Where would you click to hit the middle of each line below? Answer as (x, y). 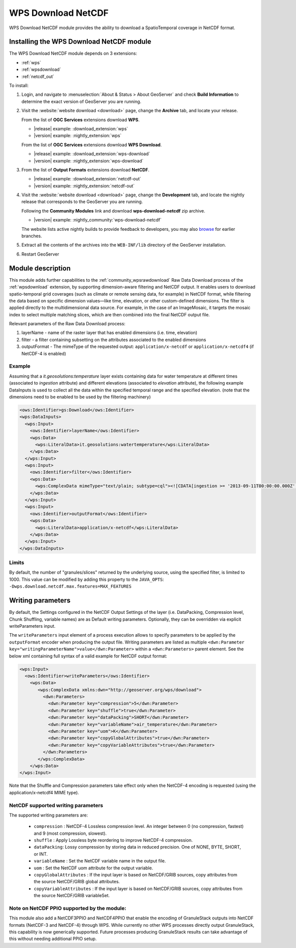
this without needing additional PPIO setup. (53, 939)
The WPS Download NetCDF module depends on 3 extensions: (73, 53)
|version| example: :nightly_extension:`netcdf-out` (84, 186)
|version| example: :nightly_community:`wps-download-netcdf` (98, 220)
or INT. (41, 854)
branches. (32, 236)
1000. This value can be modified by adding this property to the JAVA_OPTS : (87, 579)
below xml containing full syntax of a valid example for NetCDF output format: (88, 656)
